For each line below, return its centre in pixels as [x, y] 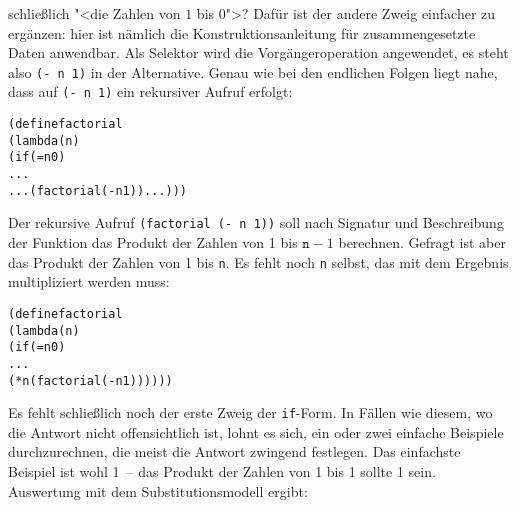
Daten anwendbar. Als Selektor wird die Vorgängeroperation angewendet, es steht [258, 52]
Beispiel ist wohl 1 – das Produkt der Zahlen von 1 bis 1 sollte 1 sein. [222, 471]
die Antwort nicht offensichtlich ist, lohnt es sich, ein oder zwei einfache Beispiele [256, 431]
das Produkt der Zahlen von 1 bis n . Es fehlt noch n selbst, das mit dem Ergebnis [258, 261]
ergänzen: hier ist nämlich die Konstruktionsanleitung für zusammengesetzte [242, 32]
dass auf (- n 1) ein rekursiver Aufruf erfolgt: [150, 91]
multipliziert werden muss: [89, 281]
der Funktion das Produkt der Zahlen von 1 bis [153, 242]
